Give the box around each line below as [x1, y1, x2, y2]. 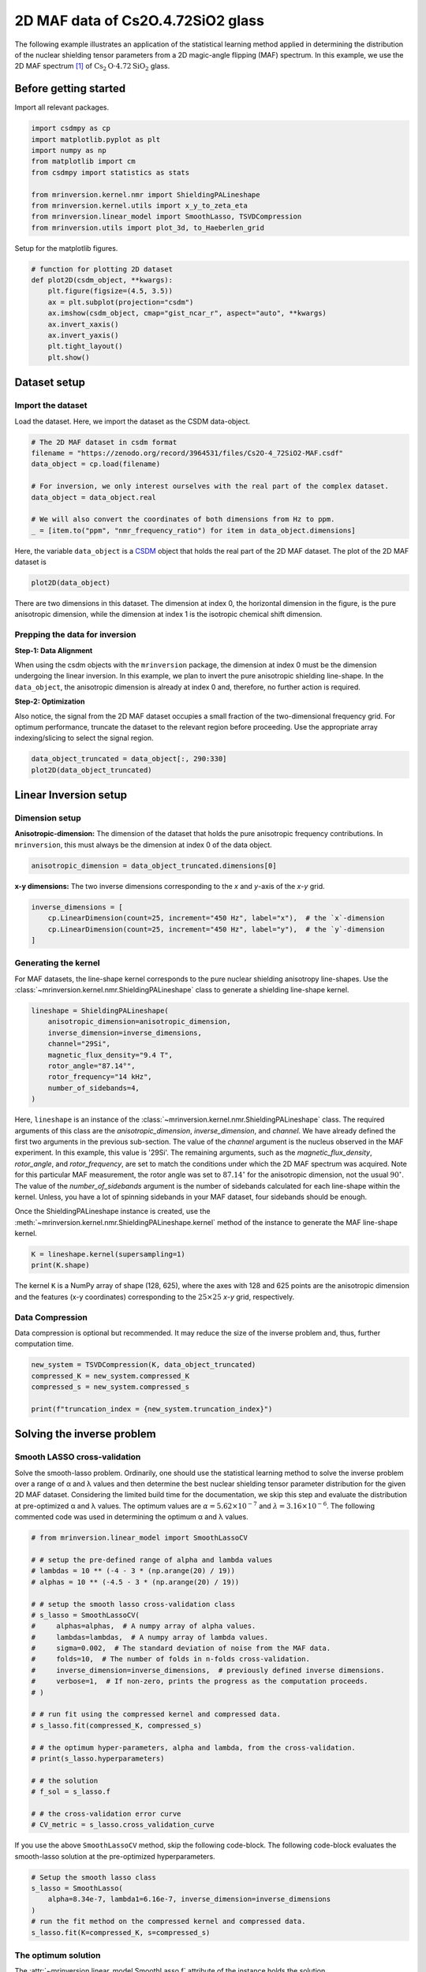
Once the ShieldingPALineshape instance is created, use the [14, 1207, 211, 1216]
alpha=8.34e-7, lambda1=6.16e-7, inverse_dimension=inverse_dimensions [47, 1895, 331, 1904]
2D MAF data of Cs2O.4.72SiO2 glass [14, 12, 264, 29]
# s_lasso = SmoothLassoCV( [31, 1610, 140, 1619]
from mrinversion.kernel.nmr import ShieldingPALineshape [31, 190, 260, 199]
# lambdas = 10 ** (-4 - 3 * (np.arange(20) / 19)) [31, 1567, 236, 1575]
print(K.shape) [31, 1261, 90, 1270]
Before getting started [14, 82, 126, 95]
